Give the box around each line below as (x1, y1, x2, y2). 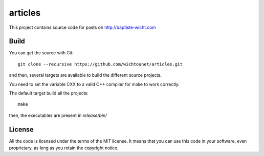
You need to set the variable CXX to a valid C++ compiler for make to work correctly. (9, 81, 179, 87)
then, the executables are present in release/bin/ (9, 112, 107, 118)
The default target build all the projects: (9, 90, 89, 96)
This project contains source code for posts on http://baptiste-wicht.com (9, 24, 156, 30)
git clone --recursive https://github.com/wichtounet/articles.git (18, 61, 183, 67)
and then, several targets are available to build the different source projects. (9, 72, 162, 78)
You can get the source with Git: (9, 50, 74, 56)
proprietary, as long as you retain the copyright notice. (9, 145, 119, 151)
